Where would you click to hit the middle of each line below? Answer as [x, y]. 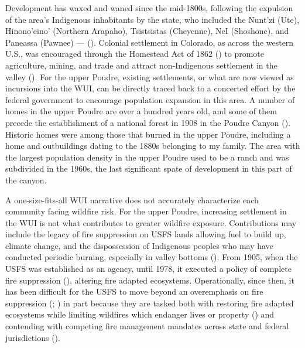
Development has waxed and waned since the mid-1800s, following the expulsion [149, 8]
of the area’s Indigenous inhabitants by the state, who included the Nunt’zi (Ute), [152, 19]
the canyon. [26, 180]
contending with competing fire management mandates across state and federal [147, 326]
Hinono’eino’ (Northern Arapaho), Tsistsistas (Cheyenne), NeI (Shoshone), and [147, 31]
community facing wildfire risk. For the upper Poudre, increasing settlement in [146, 211]
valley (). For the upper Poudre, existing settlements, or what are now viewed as [150, 76]
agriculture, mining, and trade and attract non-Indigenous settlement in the [141, 65]
